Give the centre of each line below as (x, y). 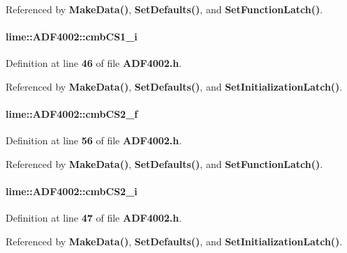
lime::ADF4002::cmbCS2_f (72, 114)
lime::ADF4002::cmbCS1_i (72, 37)
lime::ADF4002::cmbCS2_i (72, 191)
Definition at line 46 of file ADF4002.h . (94, 63)
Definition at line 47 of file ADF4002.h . (94, 218)
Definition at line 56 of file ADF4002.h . (94, 140)
